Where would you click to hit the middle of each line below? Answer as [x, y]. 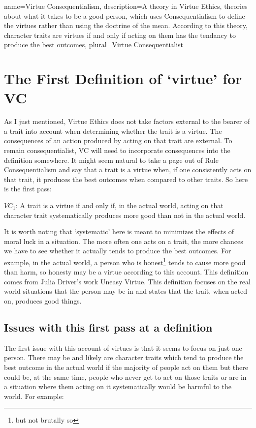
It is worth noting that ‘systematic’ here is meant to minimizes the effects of [119, 231]
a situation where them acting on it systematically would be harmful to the [118, 386]
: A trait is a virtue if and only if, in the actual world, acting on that [119, 205]
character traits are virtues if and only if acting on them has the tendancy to [120, 35]
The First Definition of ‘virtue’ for [123, 78]
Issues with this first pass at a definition [108, 327]
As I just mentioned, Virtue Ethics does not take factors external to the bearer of [127, 121]
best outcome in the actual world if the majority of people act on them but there [126, 367]
